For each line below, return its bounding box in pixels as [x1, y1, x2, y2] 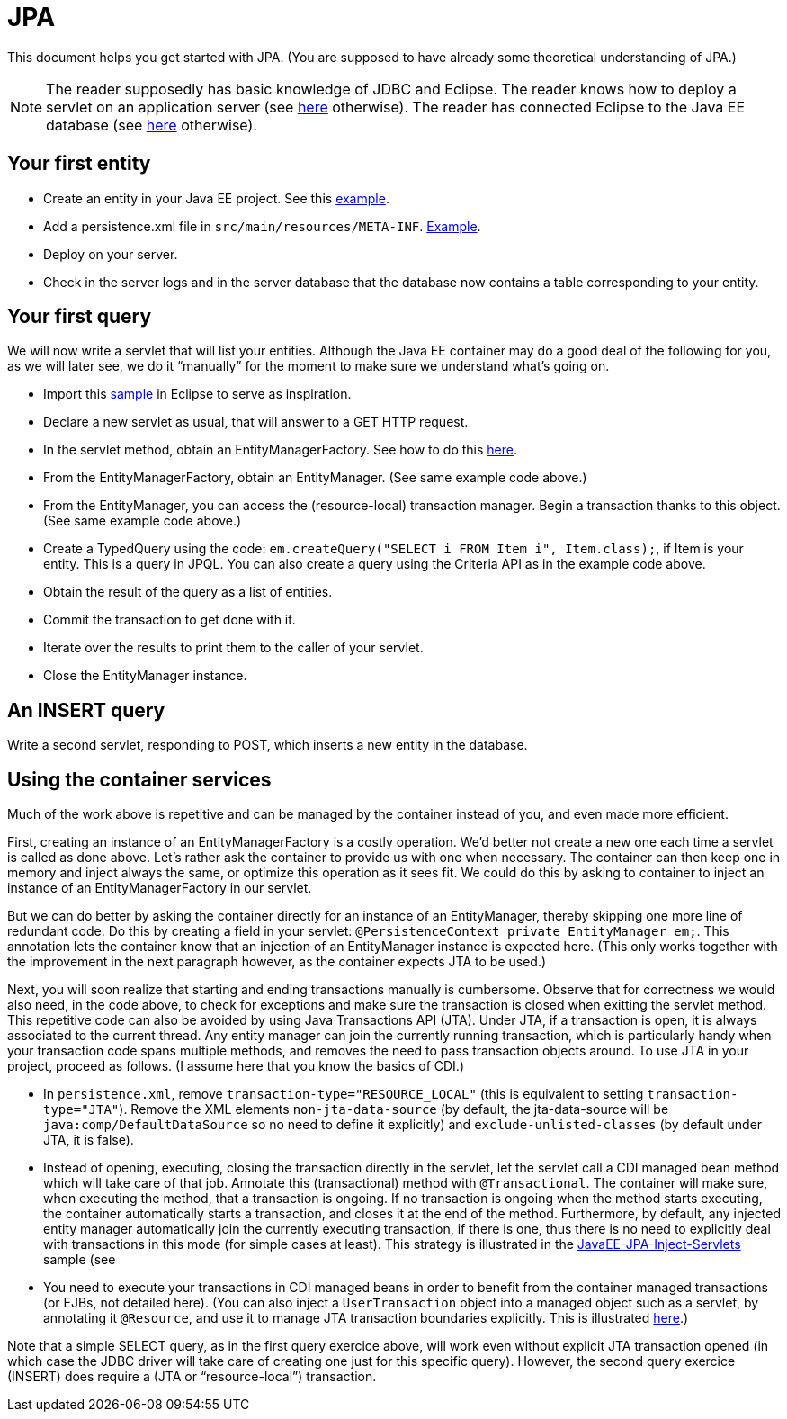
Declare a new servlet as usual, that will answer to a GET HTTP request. [43, 414, 469, 430]
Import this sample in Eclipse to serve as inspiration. [43, 386, 352, 402]
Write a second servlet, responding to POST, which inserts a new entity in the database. [7, 737, 528, 753]
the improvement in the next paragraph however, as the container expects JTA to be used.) [7, 954, 547, 970]
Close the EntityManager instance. [43, 668, 247, 684]
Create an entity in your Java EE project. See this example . [43, 190, 389, 206]
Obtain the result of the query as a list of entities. [43, 584, 333, 600]
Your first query [7, 305, 152, 328]
